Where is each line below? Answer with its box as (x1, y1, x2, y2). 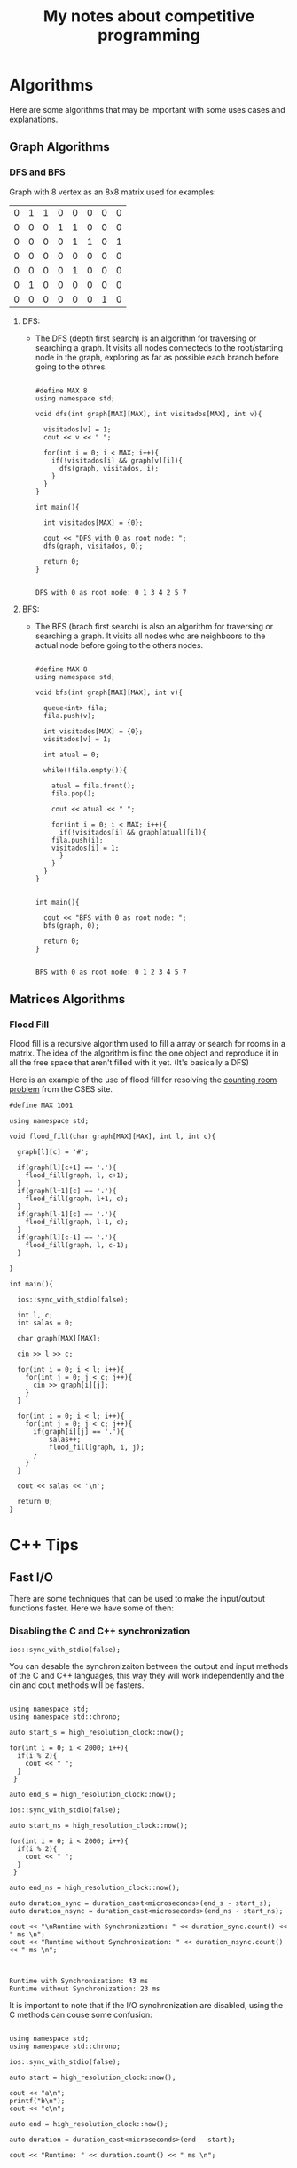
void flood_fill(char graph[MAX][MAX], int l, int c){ (9, 1132, 216, 1142)
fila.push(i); (51, 835, 104, 844)
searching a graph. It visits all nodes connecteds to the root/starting (35, 342, 284, 352)
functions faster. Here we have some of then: (9, 1602, 175, 1613)
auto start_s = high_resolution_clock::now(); (9, 1728, 184, 1737)
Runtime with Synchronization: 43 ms (9, 1976, 149, 1985)
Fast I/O (9, 1570, 53, 1585)
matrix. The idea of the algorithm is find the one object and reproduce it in (9, 1048, 279, 1058)
